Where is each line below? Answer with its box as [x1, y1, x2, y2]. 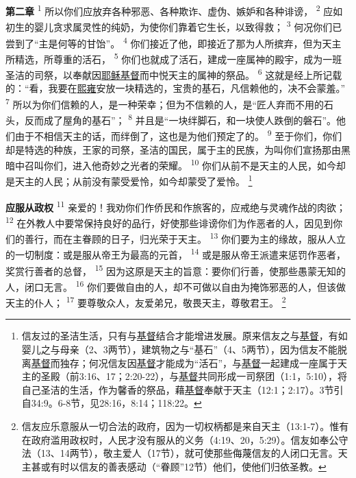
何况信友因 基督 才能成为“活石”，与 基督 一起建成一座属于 [88, 355, 338, 370]
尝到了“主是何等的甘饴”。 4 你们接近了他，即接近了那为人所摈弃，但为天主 [5, 34, 342, 50]
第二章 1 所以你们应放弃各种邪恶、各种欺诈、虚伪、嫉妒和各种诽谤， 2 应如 [5, 2, 343, 18]
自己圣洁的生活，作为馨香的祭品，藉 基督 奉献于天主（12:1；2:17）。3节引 [21, 382, 344, 396]
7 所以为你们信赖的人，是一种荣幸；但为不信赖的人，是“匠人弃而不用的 [5, 95, 325, 111]
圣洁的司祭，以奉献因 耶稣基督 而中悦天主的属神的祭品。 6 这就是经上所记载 [5, 66, 342, 82]
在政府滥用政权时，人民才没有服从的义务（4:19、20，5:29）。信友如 [21, 432, 320, 446]
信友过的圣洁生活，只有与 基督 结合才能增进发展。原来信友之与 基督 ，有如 [21, 328, 348, 343]
